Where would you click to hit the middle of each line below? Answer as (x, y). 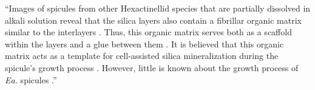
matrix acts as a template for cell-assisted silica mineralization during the (142, 56)
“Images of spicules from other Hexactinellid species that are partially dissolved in (158, 8)
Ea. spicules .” (31, 79)
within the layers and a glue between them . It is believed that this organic (144, 43)
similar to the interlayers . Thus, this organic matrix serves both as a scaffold (148, 32)
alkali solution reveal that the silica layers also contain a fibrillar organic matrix (154, 20)
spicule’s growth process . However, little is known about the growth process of (152, 67)
